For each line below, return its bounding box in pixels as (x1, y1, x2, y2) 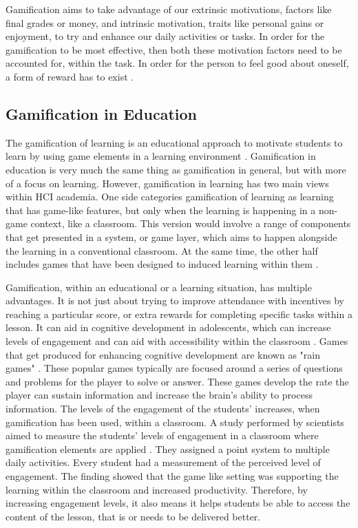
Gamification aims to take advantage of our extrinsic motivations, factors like (6, 2, 332, 16)
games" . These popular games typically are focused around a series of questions (6, 361, 343, 375)
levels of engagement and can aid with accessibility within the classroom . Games (6, 334, 348, 348)
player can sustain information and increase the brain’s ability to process (6, 388, 313, 402)
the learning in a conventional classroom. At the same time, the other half (6, 243, 318, 257)
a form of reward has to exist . (6, 69, 134, 83)
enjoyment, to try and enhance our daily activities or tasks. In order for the (6, 29, 325, 43)
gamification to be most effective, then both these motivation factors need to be (6, 42, 342, 56)
